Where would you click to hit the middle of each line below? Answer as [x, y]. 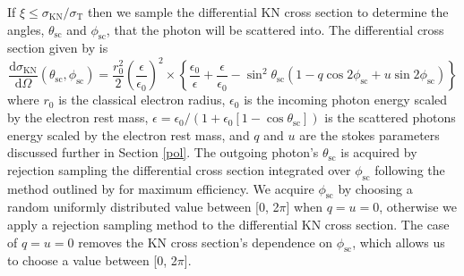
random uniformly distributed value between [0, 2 [143, 207]
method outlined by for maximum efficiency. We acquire [161, 188]
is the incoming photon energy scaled [346, 100]
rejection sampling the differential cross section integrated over [179, 169]
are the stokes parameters [369, 134]
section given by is [58, 48]
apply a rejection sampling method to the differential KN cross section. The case [228, 225]
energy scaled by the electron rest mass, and [129, 134]
